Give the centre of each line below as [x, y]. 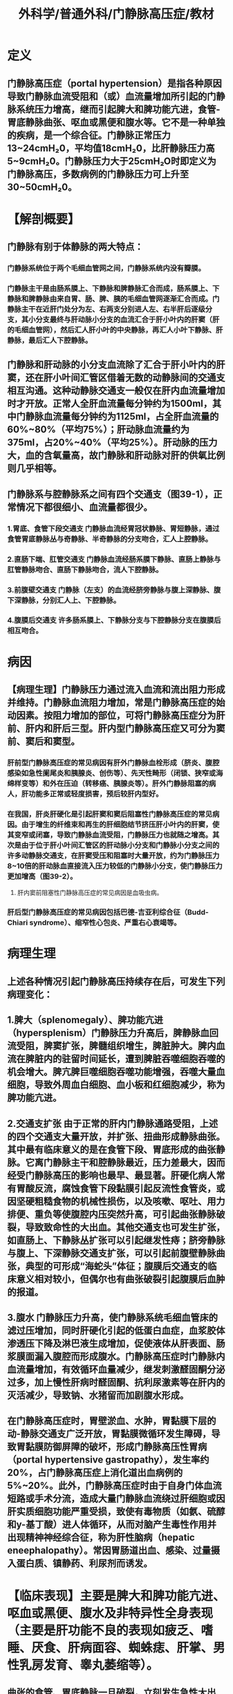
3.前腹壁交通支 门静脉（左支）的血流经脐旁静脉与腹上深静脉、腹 [114, 590]
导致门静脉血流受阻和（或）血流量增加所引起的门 [112, 96]
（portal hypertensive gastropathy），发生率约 [108, 1460]
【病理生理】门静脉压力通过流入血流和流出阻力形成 [116, 689]
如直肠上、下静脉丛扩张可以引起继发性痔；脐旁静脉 [116, 1240]
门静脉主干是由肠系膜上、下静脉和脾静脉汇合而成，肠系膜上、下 [113, 289]
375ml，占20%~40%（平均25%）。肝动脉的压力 [112, 443]
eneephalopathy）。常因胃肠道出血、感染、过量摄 [113, 1551]
